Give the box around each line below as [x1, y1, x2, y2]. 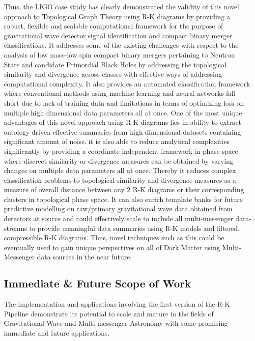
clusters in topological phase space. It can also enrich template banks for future [4, 194, 243, 204]
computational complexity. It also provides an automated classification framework [4, 78, 250, 88]
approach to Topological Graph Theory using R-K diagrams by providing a [4, 11, 230, 21]
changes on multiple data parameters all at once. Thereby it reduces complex [4, 165, 236, 175]
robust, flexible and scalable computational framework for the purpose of [4, 21, 223, 31]
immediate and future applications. [4, 328, 110, 338]
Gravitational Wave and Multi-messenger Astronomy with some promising [4, 318, 228, 328]
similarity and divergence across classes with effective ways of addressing [4, 69, 222, 79]
